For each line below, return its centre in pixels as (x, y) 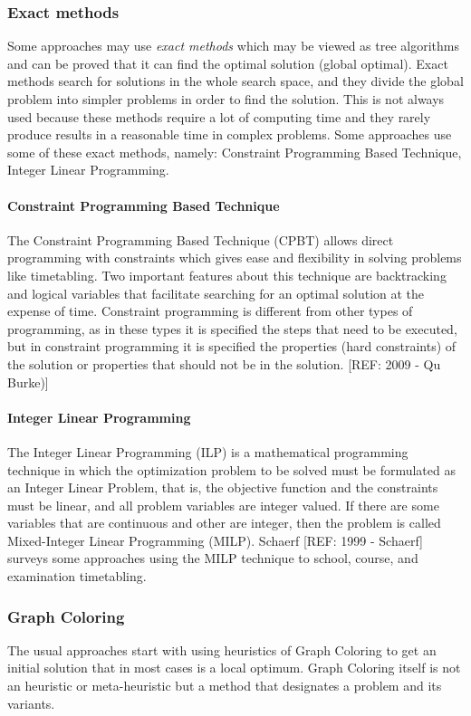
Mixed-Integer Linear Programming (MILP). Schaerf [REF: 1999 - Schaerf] (215, 540)
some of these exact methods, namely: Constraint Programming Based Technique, (235, 152)
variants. (31, 703)
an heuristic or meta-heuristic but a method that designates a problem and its (225, 686)
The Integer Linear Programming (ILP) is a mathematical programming (208, 451)
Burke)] (28, 382)
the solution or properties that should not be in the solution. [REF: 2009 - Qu (224, 363)
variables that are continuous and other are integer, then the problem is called (224, 523)
